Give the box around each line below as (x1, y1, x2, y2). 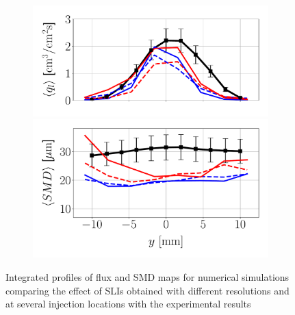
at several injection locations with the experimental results (5, 297, 251, 311)
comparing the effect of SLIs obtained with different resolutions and (5, 283, 290, 297)
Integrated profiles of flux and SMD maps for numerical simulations (5, 270, 290, 283)
